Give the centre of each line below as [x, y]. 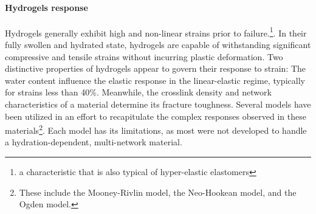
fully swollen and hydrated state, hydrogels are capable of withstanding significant [158, 45]
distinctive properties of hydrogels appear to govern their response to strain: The [156, 68]
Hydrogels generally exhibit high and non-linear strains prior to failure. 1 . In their [156, 32]
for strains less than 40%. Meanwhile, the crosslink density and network [138, 92]
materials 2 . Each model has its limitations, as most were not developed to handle [156, 129]
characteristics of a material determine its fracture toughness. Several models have [158, 104]
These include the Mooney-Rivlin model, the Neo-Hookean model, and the [158, 192]
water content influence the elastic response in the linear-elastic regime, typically [155, 80]
